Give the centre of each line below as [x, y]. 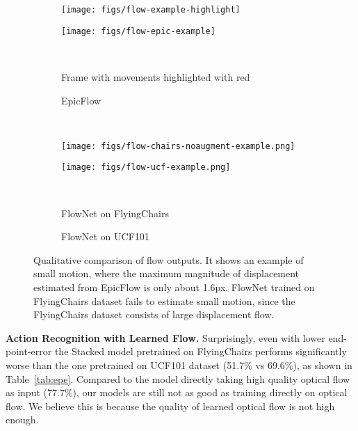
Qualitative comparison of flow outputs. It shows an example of [169, 259]
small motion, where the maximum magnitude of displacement [166, 273]
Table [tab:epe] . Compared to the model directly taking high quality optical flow [178, 378]
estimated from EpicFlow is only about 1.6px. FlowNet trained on [174, 287]
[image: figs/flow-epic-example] [138, 31]
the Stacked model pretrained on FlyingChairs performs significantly [201, 351]
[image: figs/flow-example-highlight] [151, 10]
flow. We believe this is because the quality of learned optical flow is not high [170, 406]
